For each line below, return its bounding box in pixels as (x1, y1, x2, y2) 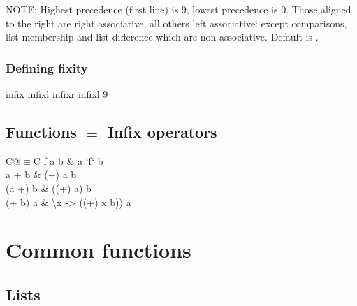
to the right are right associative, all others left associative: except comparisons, (6, 15, 347, 30)
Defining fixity (6, 59, 88, 76)
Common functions (6, 235, 191, 264)
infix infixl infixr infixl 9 (6, 87, 108, 101)
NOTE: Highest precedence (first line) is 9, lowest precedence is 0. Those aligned (6, 2, 351, 16)
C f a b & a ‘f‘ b (33, 153, 103, 168)
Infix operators (107, 120, 217, 142)
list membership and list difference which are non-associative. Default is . (6, 29, 319, 44)
